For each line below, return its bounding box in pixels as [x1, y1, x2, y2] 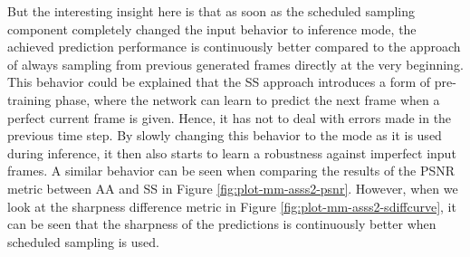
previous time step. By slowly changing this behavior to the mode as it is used [7, 126, 442, 145]
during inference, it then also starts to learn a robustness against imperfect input [7, 143, 456, 162]
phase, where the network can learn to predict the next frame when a [54, 90, 440, 109]
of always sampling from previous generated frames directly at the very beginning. [7, 54, 464, 73]
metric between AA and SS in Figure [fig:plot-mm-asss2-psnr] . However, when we [7, 178, 458, 197]
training [7, 90, 52, 109]
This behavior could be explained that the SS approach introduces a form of [7, 72, 431, 91]
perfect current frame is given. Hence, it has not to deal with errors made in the [7, 108, 452, 127]
